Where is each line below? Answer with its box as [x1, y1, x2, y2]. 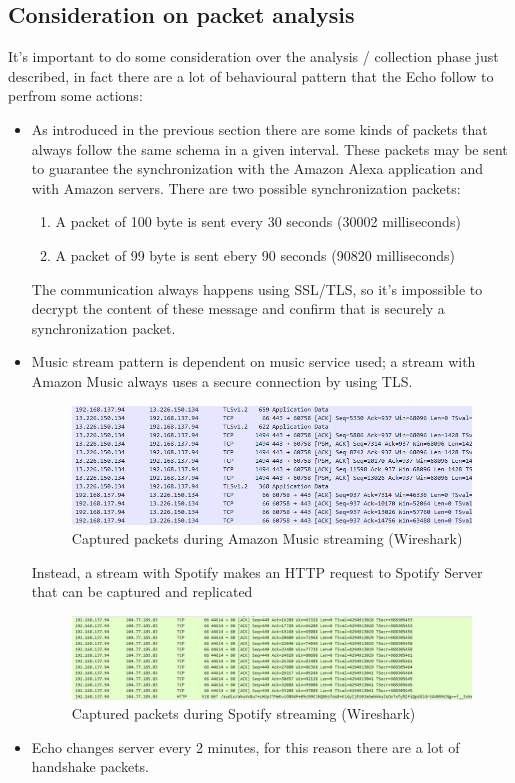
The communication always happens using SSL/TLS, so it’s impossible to [31, 278, 483, 299]
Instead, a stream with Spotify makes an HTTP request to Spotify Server [31, 561, 483, 582]
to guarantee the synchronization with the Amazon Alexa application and [31, 158, 484, 179]
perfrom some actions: [8, 85, 143, 106]
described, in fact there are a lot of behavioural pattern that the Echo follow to [8, 65, 494, 86]
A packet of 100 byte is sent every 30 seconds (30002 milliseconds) [55, 211, 461, 232]
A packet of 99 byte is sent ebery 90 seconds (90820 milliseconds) [55, 244, 456, 265]
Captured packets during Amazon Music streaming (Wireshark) [71, 528, 463, 549]
